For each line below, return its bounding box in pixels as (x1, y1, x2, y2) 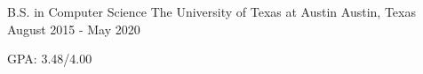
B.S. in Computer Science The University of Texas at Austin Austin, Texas (7, 3, 416, 20)
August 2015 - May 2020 (7, 19, 140, 38)
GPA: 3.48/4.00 (7, 49, 92, 68)
